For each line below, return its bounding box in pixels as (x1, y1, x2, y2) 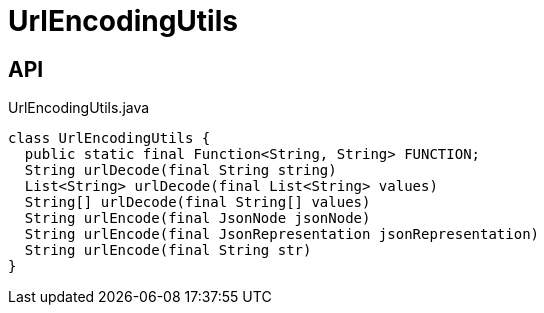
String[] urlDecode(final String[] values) (24, 194, 371, 211)
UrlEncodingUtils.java (8, 99, 150, 117)
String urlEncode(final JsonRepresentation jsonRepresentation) (24, 226, 540, 243)
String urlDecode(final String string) (24, 162, 337, 179)
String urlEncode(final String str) (24, 242, 312, 259)
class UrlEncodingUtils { (8, 130, 211, 147)
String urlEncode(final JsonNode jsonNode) (24, 210, 371, 227)
